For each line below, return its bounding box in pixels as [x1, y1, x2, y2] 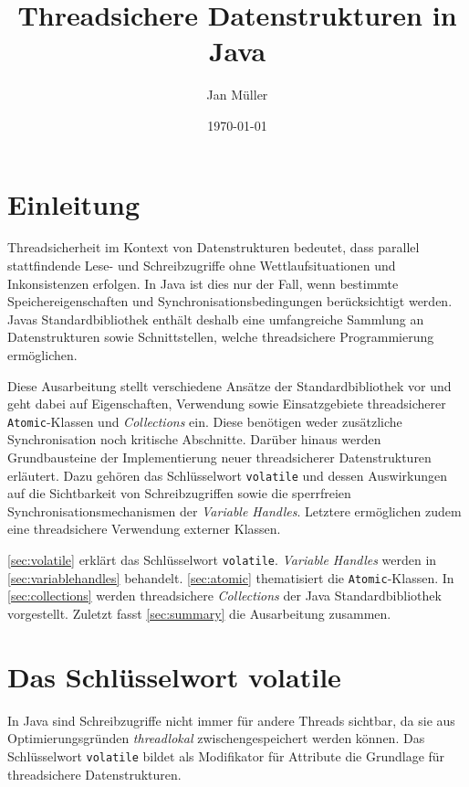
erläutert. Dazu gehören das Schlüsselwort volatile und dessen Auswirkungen [7, 465, 448, 484]
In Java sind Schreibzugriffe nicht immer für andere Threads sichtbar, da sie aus [7, 710, 455, 729]
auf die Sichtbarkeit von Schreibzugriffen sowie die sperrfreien [7, 484, 351, 503]
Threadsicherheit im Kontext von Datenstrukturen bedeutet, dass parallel [7, 238, 420, 257]
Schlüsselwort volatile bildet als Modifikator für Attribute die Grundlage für [7, 746, 445, 765]
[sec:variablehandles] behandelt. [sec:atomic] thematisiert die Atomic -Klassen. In [7, 568, 454, 587]
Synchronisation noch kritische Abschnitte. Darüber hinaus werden [7, 430, 381, 449]
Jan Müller [206, 85, 268, 104]
